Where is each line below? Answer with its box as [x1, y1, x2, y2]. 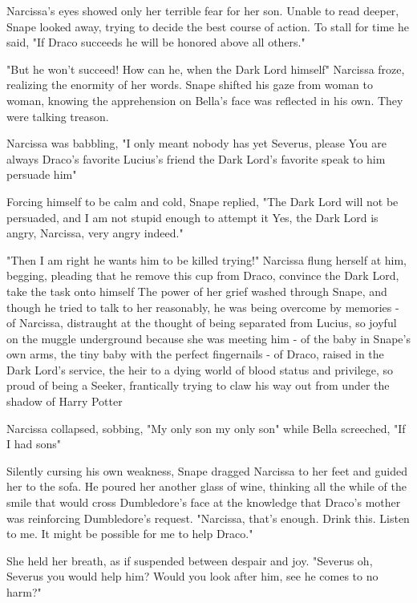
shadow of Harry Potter [6, 393, 123, 410]
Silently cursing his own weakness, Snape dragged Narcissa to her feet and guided [6, 462, 407, 479]
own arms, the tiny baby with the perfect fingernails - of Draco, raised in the [6, 346, 384, 362]
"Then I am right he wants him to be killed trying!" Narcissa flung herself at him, [6, 251, 407, 268]
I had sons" [6, 435, 61, 452]
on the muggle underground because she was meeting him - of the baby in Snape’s [6, 330, 411, 346]
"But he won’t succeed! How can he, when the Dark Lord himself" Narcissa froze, [6, 60, 405, 77]
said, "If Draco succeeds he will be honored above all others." [6, 34, 306, 51]
